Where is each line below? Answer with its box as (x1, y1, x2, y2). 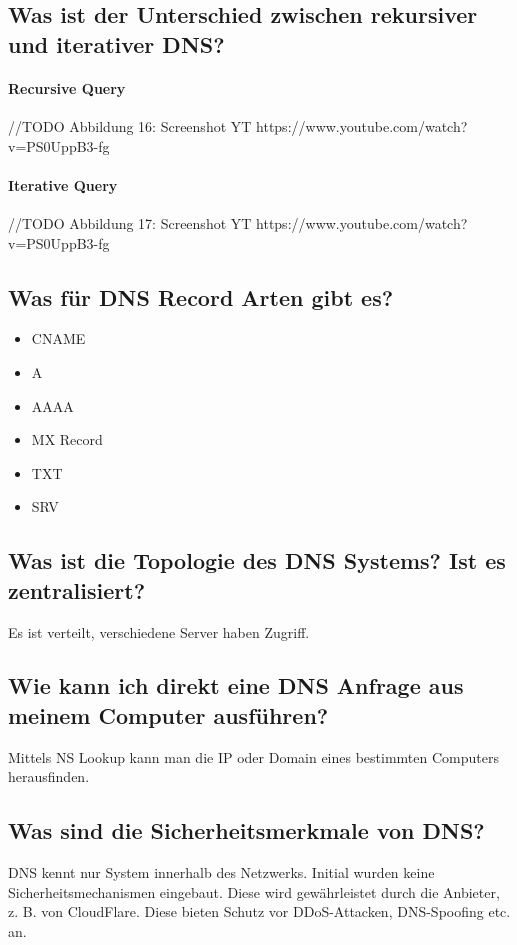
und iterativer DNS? (8, 28, 225, 59)
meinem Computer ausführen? (8, 699, 329, 730)
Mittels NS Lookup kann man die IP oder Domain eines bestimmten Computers (8, 746, 499, 767)
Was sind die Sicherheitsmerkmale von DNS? (8, 815, 485, 846)
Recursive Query (8, 77, 126, 98)
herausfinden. (8, 766, 90, 787)
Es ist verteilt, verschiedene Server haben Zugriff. (8, 621, 310, 642)
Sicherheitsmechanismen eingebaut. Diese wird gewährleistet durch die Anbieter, (8, 881, 500, 902)
